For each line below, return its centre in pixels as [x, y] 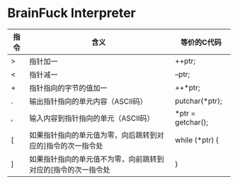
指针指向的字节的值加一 [68, 88]
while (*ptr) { [197, 140]
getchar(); [192, 122]
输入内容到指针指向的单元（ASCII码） [92, 118]
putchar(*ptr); [198, 101]
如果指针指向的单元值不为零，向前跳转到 [97, 159]
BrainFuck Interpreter [72, 13]
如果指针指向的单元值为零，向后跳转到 [93, 135]
